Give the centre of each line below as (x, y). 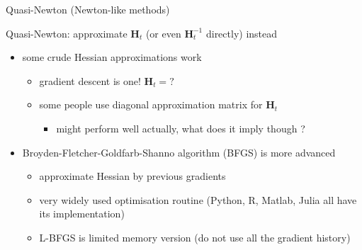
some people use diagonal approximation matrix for (151, 104)
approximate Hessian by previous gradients (132, 176)
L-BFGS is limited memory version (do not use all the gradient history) (195, 237)
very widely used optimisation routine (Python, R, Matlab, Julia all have (198, 199)
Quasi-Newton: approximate (67, 33)
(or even (163, 33)
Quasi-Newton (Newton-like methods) (88, 9)
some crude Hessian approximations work (112, 57)
